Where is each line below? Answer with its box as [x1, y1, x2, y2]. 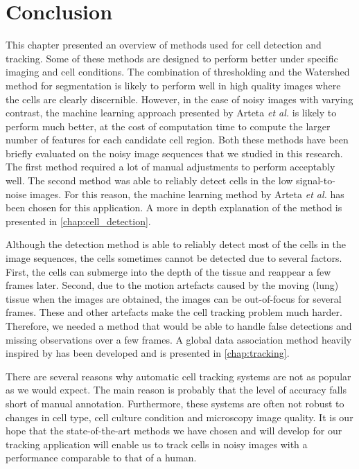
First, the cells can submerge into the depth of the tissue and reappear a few [6, 264, 331, 278]
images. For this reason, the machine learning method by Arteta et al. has [30, 186, 344, 201]
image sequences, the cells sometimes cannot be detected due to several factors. [6, 251, 342, 265]
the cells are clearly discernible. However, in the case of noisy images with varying [6, 91, 353, 106]
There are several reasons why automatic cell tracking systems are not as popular [6, 369, 351, 383]
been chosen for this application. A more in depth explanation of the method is [6, 200, 342, 215]
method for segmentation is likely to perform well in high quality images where [6, 78, 341, 92]
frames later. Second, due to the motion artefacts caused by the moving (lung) [6, 278, 339, 292]
